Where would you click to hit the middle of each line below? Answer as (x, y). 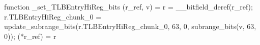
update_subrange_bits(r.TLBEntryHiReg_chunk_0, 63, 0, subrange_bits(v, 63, (130, 26)
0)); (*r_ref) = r (30, 36)
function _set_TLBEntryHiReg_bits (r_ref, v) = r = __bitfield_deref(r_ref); (128, 6)
